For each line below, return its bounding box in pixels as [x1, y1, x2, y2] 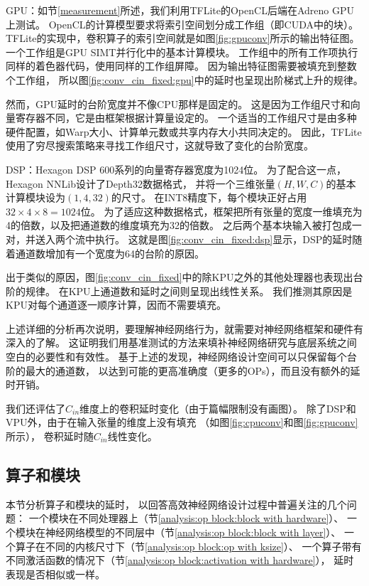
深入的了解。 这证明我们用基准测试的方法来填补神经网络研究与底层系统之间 [6, 335, 357, 350]
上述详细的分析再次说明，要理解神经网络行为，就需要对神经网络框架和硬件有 [6, 321, 363, 336]
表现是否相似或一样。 [6, 566, 105, 581]
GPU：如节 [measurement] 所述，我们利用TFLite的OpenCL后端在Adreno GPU [6, 3, 354, 17]
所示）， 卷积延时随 [6, 429, 94, 444]
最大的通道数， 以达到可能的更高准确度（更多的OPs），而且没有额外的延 [25, 363, 360, 378]
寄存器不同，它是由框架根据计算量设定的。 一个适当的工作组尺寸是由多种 [15, 110, 357, 125]
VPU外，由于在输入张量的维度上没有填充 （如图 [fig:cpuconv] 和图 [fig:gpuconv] [6, 415, 358, 430]
